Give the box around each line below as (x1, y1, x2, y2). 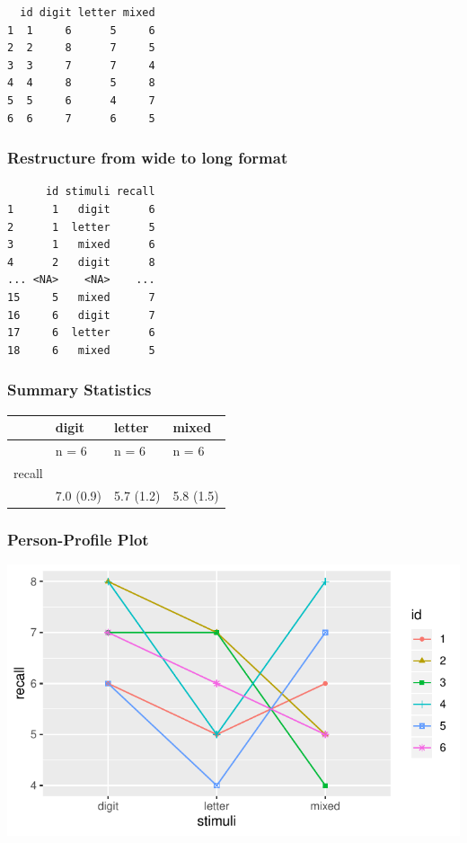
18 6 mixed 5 (7, 343, 155, 357)
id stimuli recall (45, 185, 155, 199)
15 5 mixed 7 (7, 290, 155, 304)
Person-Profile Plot (7, 528, 149, 550)
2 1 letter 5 (7, 220, 155, 234)
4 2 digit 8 (7, 255, 155, 269)
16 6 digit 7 (7, 308, 155, 322)
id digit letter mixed (20, 6, 155, 19)
